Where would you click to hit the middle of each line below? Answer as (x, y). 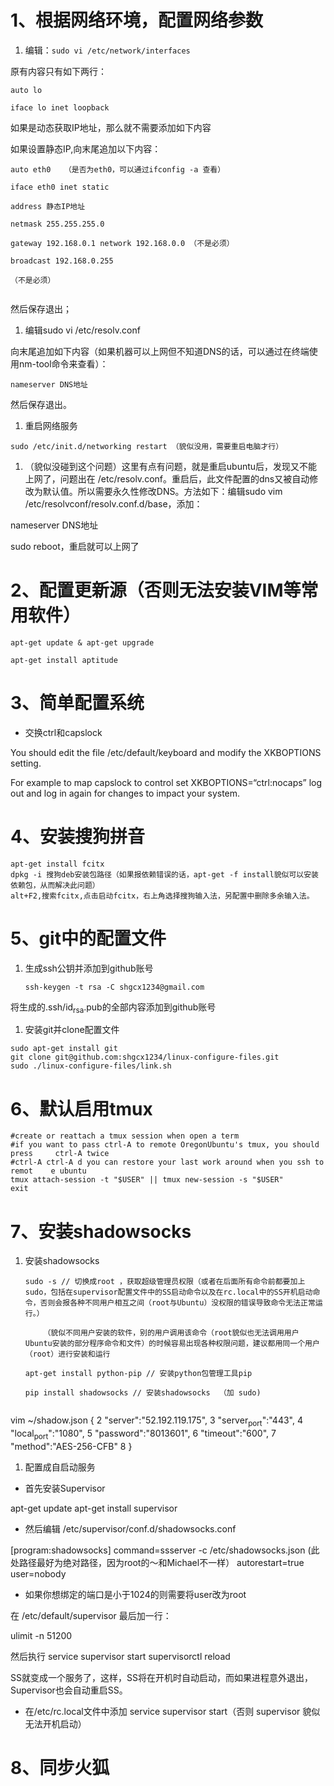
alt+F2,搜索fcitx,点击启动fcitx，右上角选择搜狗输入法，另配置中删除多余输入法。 (162, 896)
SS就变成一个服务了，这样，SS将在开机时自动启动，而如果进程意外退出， (161, 1677)
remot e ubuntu (48, 1171)
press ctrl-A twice (60, 1154)
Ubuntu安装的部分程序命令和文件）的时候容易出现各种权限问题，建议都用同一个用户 (172, 1344)
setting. (26, 763)
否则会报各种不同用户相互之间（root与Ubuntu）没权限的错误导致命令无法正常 (177, 1303)
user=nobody (38, 1573)
